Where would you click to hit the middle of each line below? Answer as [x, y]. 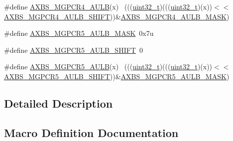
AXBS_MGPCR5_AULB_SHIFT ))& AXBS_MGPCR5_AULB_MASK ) [117, 76]
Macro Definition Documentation [91, 132]
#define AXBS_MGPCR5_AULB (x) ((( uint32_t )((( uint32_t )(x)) [108, 67]
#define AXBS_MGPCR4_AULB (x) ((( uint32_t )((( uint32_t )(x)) [108, 6]
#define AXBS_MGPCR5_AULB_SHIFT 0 [73, 50]
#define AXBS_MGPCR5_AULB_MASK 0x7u [79, 33]
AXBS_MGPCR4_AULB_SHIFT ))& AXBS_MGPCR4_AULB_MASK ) [117, 16]
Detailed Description [58, 103]
